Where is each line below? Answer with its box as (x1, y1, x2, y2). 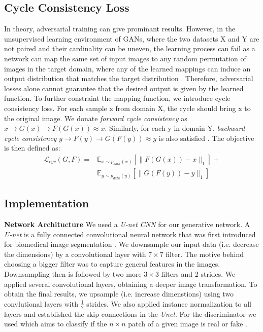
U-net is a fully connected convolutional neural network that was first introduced (4, 229, 256, 239)
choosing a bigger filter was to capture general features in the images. (4, 259, 220, 269)
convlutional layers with (4, 298, 78, 309)
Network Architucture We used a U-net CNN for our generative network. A (4, 219, 250, 229)
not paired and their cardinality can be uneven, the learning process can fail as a (4, 43, 255, 54)
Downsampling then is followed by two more (4, 268, 142, 279)
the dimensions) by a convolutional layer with (4, 248, 146, 259)
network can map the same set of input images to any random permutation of (4, 53, 246, 63)
